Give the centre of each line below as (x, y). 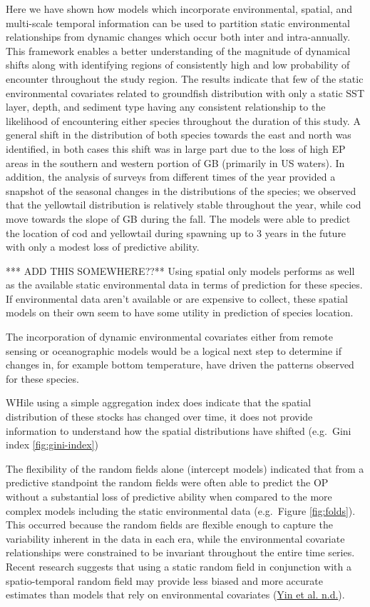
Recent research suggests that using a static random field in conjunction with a (179, 566)
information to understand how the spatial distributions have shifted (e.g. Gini (179, 430)
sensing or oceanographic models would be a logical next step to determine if (174, 350)
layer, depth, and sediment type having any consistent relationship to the (166, 107)
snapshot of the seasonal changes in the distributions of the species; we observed (181, 190)
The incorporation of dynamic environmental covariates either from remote (169, 337)
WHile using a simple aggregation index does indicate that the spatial (159, 402)
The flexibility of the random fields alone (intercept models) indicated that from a (185, 468)
